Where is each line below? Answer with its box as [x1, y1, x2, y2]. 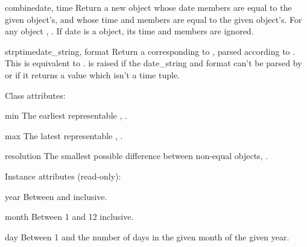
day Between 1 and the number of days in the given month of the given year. [5, 230, 290, 243]
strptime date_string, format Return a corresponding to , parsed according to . [5, 45, 296, 57]
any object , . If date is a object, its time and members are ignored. [5, 25, 254, 37]
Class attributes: [5, 89, 66, 101]
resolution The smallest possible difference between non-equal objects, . [5, 149, 268, 162]
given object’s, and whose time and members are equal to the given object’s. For [5, 13, 302, 25]
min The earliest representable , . [5, 109, 127, 122]
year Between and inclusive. [5, 190, 107, 202]
